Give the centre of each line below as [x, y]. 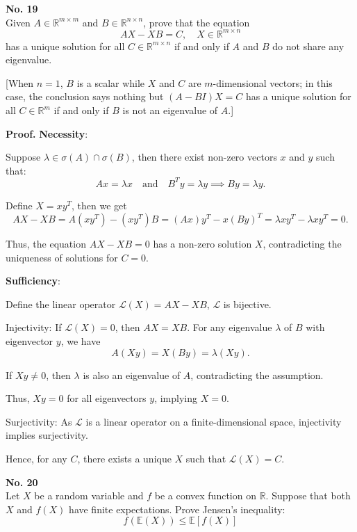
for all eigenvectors [107, 398]
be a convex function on [205, 495]
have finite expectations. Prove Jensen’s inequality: [177, 509]
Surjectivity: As [39, 421]
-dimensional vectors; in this [273, 82]
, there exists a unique [124, 458]
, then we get [99, 205]
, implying [176, 398]
